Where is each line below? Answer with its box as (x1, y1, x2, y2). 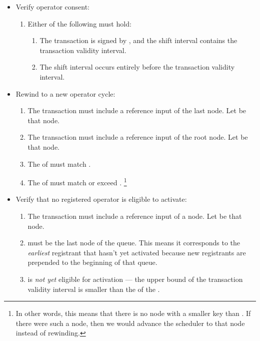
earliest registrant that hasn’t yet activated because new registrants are (27, 247, 246, 257)
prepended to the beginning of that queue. (27, 257, 157, 267)
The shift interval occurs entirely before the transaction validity (39, 62, 235, 72)
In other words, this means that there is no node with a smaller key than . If (15, 308, 251, 318)
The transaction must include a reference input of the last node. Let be (27, 105, 246, 116)
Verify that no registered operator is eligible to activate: (15, 194, 187, 204)
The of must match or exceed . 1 (27, 176, 127, 187)
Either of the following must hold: (27, 18, 131, 29)
